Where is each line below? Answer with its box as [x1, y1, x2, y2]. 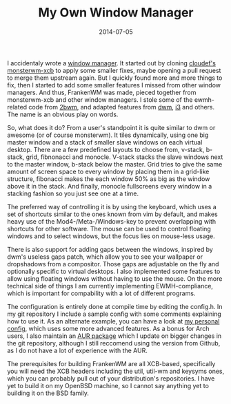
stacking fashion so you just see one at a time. [7, 189, 139, 198]
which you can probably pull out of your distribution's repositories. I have [7, 374, 215, 383]
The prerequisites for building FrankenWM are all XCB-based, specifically [7, 359, 216, 368]
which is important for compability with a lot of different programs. [7, 289, 196, 297]
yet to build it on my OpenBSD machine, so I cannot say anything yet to [7, 381, 209, 390]
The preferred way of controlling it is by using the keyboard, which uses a [7, 202, 217, 211]
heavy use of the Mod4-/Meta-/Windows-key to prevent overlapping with [7, 217, 217, 225]
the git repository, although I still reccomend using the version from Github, [7, 339, 221, 347]
